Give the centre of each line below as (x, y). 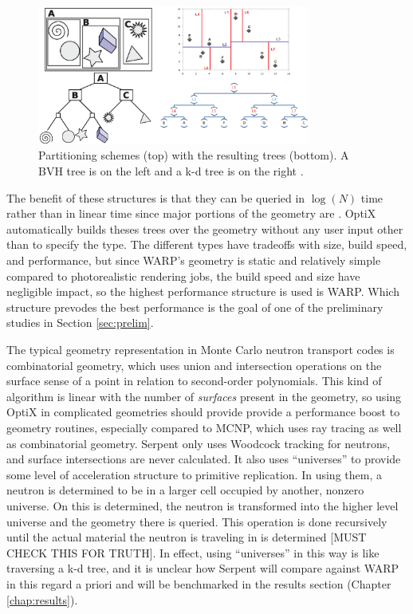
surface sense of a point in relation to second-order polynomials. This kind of (194, 381)
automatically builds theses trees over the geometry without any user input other (205, 228)
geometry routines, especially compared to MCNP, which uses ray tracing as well (204, 427)
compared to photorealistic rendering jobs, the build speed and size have (183, 276)
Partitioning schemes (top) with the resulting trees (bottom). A (194, 155)
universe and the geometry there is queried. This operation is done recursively (197, 521)
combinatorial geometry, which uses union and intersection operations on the (194, 365)
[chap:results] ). (42, 599)
